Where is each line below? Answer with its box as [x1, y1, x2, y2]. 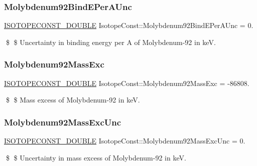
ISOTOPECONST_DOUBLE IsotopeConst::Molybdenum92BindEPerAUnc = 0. [4, 20, 253, 30]
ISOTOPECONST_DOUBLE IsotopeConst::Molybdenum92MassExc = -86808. [4, 77, 249, 88]
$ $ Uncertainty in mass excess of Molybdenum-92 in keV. [6, 152, 186, 162]
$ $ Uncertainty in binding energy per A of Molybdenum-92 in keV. [6, 36, 216, 47]
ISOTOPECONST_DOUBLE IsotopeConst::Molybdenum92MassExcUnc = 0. [4, 135, 245, 146]
